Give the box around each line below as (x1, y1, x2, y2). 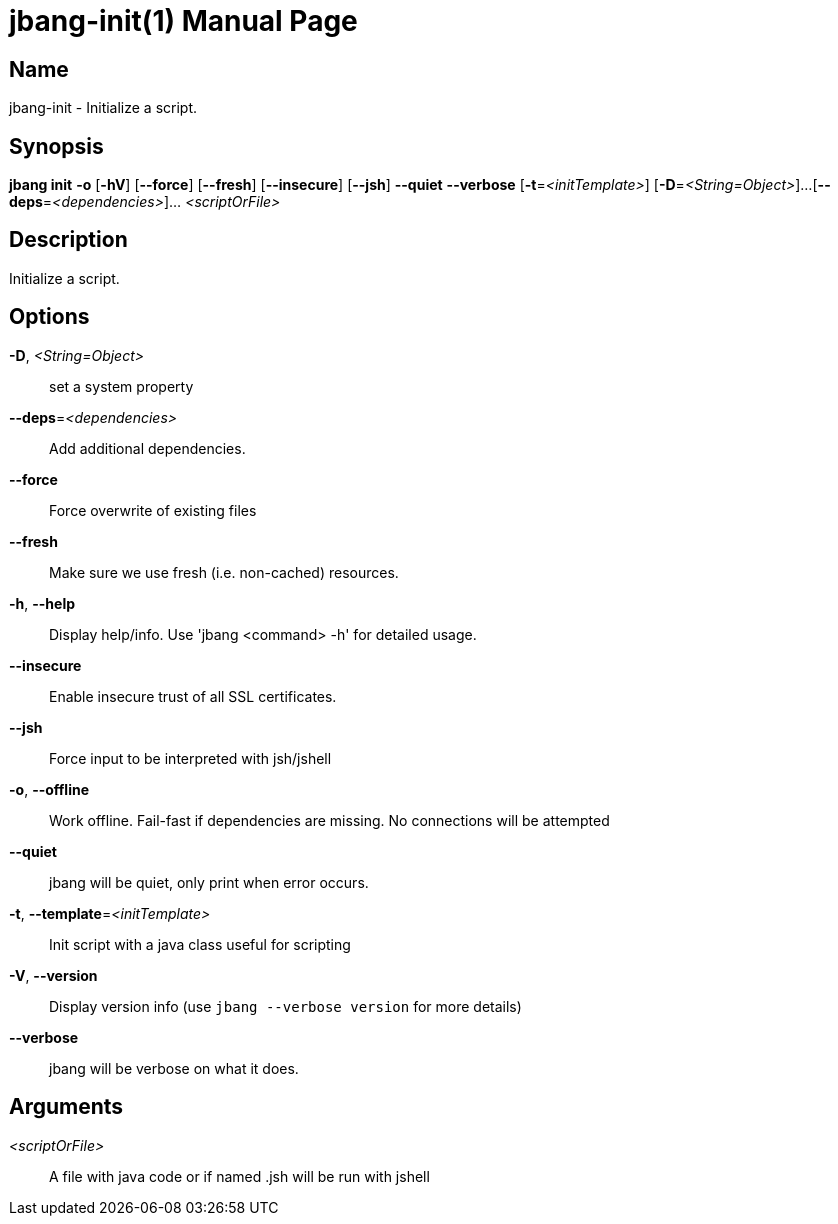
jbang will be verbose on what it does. (49, 1059, 299, 1077)
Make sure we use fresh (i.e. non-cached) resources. (49, 563, 399, 581)
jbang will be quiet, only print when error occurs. (49, 873, 369, 891)
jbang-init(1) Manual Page (9, 4, 358, 38)
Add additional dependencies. (49, 439, 246, 457)
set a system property (49, 377, 194, 395)
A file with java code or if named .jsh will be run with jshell (49, 1167, 430, 1185)
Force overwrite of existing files (49, 501, 257, 519)
